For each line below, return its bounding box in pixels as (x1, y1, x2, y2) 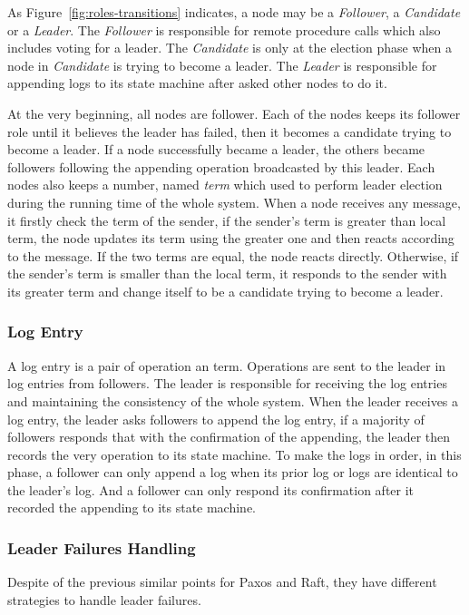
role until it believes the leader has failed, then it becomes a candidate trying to (7, 122, 452, 141)
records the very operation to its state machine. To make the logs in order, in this (7, 444, 462, 464)
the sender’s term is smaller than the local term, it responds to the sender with (7, 264, 447, 283)
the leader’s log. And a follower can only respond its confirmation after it (7, 480, 415, 499)
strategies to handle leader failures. (7, 590, 201, 609)
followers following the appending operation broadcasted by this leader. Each (7, 157, 435, 176)
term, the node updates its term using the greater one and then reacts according (7, 229, 454, 248)
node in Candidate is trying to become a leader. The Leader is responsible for (7, 55, 437, 74)
